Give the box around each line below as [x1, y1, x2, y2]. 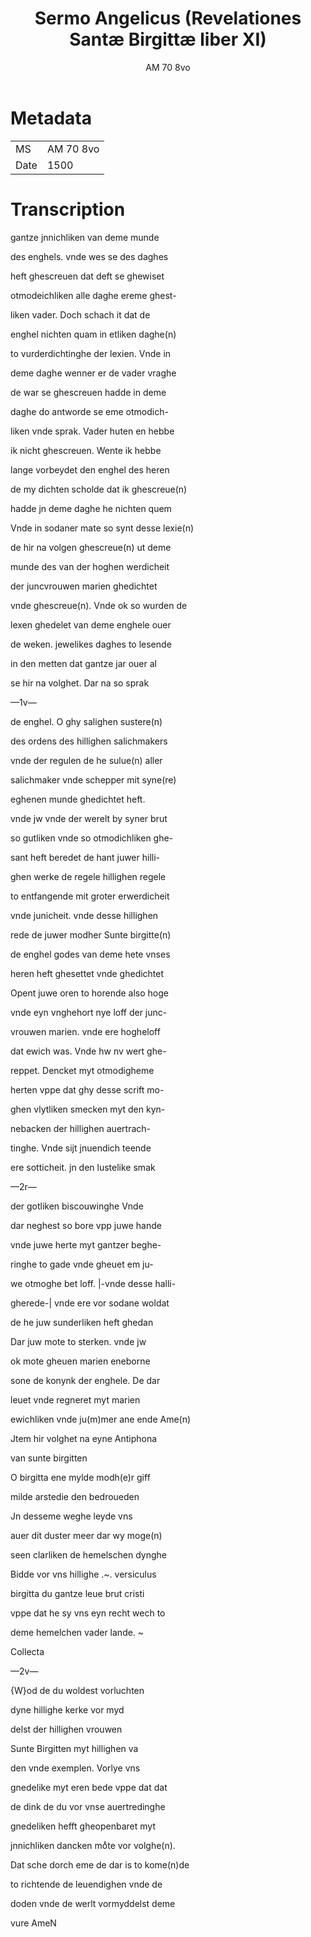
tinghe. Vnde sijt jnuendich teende [10, 1142, 152, 1154]
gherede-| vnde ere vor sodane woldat [10, 1297, 170, 1309]
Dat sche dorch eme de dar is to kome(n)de [10, 1858, 190, 1871]
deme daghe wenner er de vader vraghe [10, 367, 177, 379]
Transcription [10, 198, 126, 221]
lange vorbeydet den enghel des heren [10, 463, 170, 476]
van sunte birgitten [10, 1452, 88, 1464]
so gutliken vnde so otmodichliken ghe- [10, 832, 174, 844]
